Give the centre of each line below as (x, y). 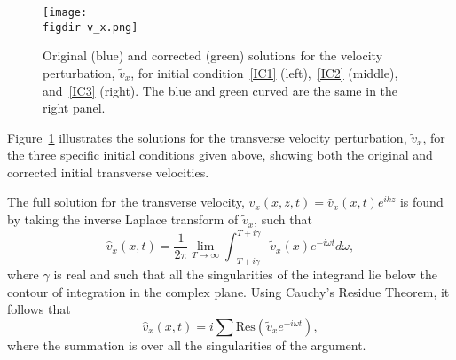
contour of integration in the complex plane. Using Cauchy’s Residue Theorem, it (228, 291)
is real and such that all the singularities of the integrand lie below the (245, 274)
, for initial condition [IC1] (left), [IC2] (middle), (264, 72)
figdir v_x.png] (90, 27)
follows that (39, 309)
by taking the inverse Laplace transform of (123, 219)
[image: (65, 12)
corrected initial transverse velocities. (108, 172)
